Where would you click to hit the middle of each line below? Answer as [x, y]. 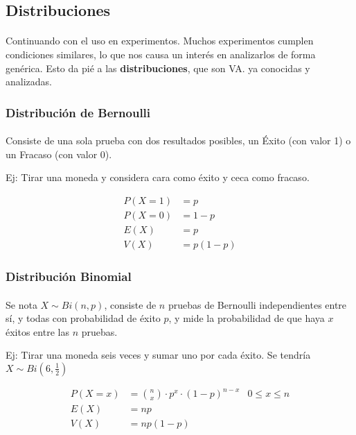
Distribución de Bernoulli [78, 112]
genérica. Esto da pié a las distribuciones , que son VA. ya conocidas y [158, 68]
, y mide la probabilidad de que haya [247, 318]
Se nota [21, 304]
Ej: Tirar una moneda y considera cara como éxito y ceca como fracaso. [158, 177]
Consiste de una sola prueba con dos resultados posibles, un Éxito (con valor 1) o [178, 140]
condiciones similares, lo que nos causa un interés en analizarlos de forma [161, 54]
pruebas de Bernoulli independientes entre [257, 304]
